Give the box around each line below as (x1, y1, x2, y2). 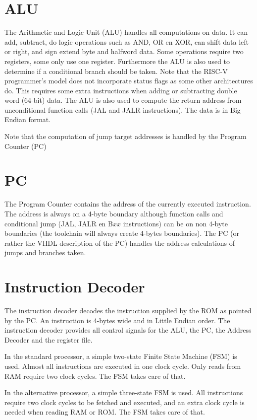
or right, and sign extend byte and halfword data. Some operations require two (4, 46, 244, 57)
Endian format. (4, 114, 51, 125)
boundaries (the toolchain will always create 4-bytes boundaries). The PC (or (4, 228, 239, 238)
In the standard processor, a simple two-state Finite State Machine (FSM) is (4, 351, 237, 361)
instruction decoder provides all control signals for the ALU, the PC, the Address (4, 325, 252, 335)
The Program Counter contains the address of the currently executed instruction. (4, 199, 251, 209)
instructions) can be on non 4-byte (123, 218, 228, 228)
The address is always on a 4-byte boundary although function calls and (4, 208, 223, 218)
